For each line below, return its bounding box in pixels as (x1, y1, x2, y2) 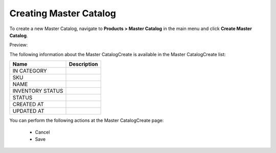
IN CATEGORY (12, 67, 47, 74)
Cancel (35, 129, 50, 135)
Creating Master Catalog (9, 8, 117, 19)
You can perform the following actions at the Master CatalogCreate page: (9, 117, 164, 123)
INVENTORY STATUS (12, 87, 63, 94)
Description (68, 61, 98, 68)
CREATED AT (12, 101, 44, 108)
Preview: (9, 42, 28, 48)
